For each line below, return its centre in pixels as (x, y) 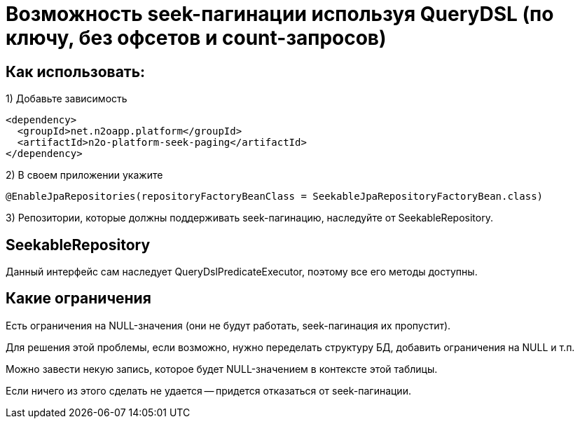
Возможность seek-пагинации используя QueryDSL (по (280, 14)
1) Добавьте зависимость (67, 99)
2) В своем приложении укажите (84, 175)
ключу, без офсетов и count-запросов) (196, 38)
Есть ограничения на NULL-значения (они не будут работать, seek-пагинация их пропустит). (228, 325)
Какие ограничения (78, 299)
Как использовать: (76, 71)
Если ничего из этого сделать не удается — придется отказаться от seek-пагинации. (208, 390)
